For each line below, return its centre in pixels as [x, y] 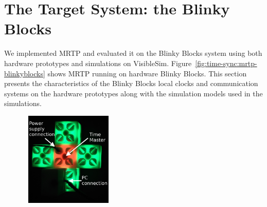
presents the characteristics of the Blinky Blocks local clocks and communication [131, 83]
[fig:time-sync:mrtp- [226, 63]
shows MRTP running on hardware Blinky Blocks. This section [147, 73]
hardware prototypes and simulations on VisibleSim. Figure [98, 63]
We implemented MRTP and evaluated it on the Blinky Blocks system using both [133, 53]
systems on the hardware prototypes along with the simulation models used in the [133, 93]
